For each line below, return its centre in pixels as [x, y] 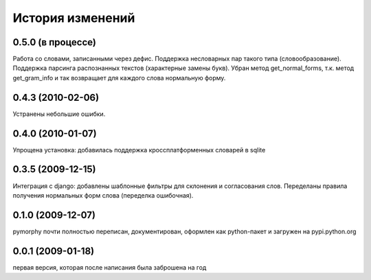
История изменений [74, 18]
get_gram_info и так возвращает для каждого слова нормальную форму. [119, 78]
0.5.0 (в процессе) [54, 42]
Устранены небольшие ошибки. [59, 114]
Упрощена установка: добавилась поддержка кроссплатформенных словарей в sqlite [139, 150]
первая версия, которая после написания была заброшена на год [110, 267]
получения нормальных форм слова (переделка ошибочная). [103, 195]
